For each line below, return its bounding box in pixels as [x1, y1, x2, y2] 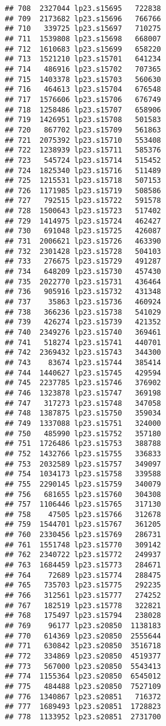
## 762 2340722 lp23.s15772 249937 [5, 550, 161, 560]
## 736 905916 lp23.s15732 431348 [5, 287, 161, 296]
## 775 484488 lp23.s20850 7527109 [5, 682, 161, 691]
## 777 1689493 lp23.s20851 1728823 [5, 702, 161, 711]
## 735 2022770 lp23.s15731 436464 [5, 277, 161, 286]
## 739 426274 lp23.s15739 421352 [5, 318, 161, 327]
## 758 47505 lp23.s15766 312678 [5, 510, 161, 519]
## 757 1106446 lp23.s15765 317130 [5, 500, 161, 509]
